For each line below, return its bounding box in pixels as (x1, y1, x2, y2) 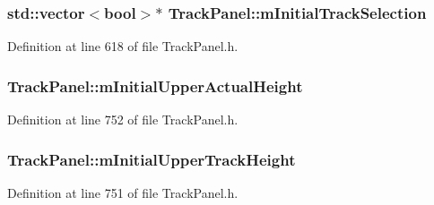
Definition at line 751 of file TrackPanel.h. (7, 183, 239, 201)
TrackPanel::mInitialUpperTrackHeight (7, 148, 296, 170)
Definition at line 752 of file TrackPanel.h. (7, 110, 239, 129)
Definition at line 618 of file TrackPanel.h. (7, 37, 239, 56)
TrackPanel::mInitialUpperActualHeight (7, 74, 303, 97)
